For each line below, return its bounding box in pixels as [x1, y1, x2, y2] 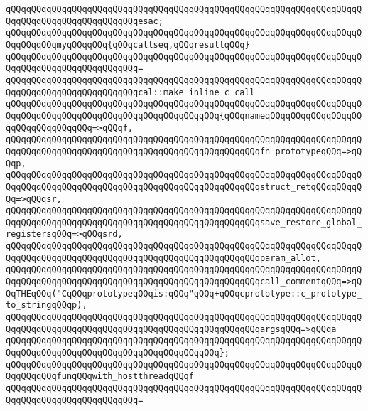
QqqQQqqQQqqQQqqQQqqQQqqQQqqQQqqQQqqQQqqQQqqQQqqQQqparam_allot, [6, 252, 321, 263]
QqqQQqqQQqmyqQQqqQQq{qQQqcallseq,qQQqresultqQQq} [6, 39, 250, 50]
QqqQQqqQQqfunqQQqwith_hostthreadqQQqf [6, 371, 194, 382]
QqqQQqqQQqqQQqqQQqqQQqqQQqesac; [6, 16, 163, 26]
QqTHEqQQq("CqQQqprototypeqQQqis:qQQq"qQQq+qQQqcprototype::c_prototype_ [6, 288, 362, 299]
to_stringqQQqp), [6, 300, 87, 311]
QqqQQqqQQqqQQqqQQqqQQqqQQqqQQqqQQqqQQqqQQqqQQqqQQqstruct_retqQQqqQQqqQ [6, 181, 362, 192]
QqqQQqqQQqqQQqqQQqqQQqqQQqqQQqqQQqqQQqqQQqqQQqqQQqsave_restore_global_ [6, 217, 362, 228]
